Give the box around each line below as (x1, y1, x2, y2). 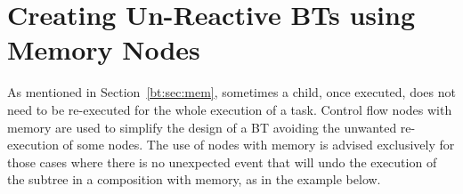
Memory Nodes (7, 31, 200, 68)
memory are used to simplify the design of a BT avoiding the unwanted (7, 117, 397, 136)
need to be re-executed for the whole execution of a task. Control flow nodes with (7, 100, 452, 118)
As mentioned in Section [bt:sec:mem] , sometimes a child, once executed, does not (7, 83, 456, 101)
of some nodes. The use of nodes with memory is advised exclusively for (62, 135, 455, 154)
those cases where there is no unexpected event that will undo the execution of (7, 152, 437, 171)
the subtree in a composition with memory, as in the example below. (7, 170, 381, 189)
